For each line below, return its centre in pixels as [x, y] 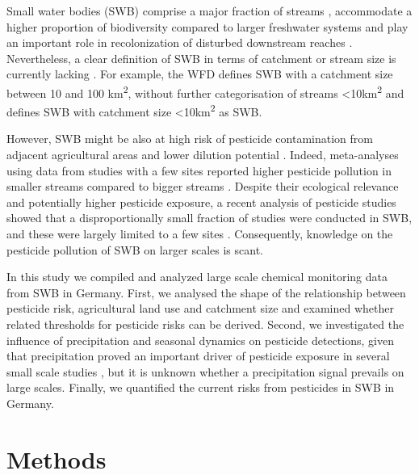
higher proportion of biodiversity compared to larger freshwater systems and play [207, 26]
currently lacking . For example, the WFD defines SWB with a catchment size [200, 74]
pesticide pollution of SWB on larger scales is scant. [135, 249]
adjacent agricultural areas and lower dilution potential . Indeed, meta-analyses [203, 155]
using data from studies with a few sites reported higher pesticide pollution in [199, 170]
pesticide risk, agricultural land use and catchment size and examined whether [200, 308]
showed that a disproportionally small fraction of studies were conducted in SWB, [209, 218]
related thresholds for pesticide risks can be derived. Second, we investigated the [205, 324]
